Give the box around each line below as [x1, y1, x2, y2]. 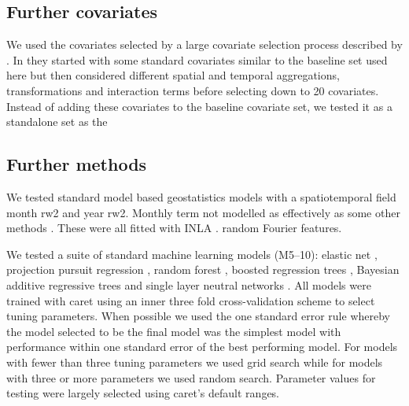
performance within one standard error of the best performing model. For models [6, 338, 398, 355]
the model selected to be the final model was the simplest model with [6, 323, 341, 339]
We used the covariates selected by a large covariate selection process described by [6, 36, 403, 53]
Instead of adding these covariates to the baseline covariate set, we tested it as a [6, 98, 392, 114]
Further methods [6, 152, 147, 176]
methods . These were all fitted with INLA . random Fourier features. [6, 220, 342, 236]
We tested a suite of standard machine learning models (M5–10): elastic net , [6, 245, 378, 262]
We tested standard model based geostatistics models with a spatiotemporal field [6, 188, 396, 205]
